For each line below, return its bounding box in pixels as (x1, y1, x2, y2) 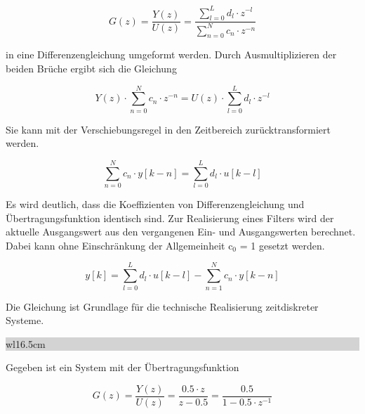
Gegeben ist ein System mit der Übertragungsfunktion (6, 360, 239, 375)
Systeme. (6, 313, 44, 328)
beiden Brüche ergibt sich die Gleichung (6, 61, 177, 76)
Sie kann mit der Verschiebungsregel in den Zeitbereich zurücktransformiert (6, 122, 331, 136)
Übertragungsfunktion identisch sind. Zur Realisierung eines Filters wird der (6, 210, 334, 225)
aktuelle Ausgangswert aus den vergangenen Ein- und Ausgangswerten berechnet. (6, 224, 356, 239)
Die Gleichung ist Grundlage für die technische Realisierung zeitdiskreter (6, 299, 319, 313)
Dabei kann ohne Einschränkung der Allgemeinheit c (6, 238, 233, 252)
